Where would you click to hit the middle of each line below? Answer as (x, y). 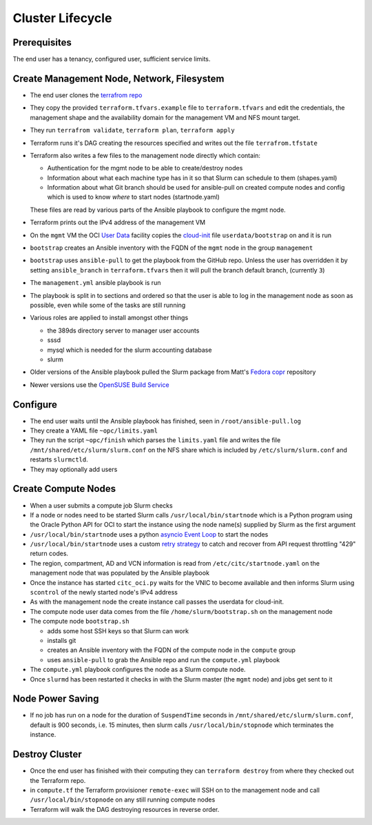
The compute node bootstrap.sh (80, 622)
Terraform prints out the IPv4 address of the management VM (118, 222)
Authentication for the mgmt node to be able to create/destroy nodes (145, 168)
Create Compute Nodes (64, 489)
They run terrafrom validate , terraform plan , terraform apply (132, 130)
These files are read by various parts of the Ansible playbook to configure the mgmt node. (158, 210)
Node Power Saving (56, 699)
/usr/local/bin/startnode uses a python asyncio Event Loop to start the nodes (149, 534)
